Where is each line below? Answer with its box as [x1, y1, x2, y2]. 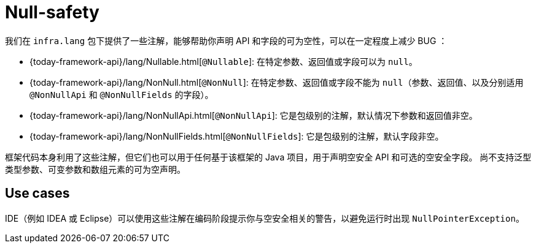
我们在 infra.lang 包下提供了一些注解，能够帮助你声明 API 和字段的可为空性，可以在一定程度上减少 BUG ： [5, 35, 448, 46]
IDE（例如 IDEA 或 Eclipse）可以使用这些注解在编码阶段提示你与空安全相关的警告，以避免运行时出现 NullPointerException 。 [5, 212, 524, 224]
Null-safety [5, 2, 99, 23]
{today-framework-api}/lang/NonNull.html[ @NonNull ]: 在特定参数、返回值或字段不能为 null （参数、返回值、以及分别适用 [29, 77, 524, 88]
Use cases [5, 186, 70, 201]
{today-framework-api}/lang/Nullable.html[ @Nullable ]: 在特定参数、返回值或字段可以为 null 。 [29, 56, 418, 67]
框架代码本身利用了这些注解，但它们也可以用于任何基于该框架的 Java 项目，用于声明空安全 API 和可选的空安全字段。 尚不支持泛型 [5, 151, 532, 162]
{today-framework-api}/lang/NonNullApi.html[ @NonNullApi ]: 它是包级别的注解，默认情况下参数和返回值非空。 [29, 110, 478, 121]
